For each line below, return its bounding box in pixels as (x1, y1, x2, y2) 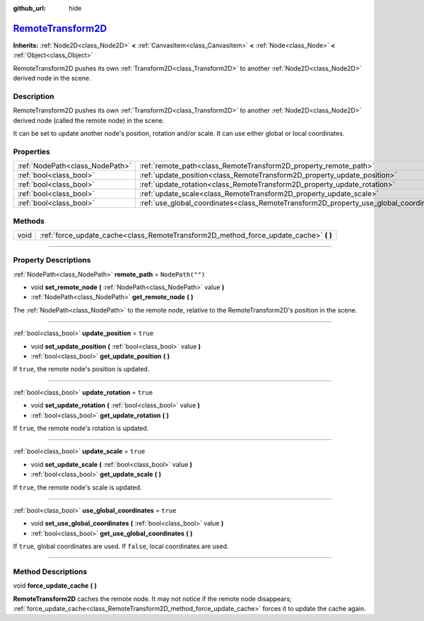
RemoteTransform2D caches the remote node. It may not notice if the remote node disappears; (13, 594, 293, 603)
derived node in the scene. (13, 74, 91, 83)
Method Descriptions (13, 567, 88, 576)
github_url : (13, 4, 46, 12)
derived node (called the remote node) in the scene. (13, 116, 165, 124)
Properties (13, 146, 51, 156)
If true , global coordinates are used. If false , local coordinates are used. (13, 542, 229, 551)
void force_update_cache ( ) (13, 581, 98, 590)
